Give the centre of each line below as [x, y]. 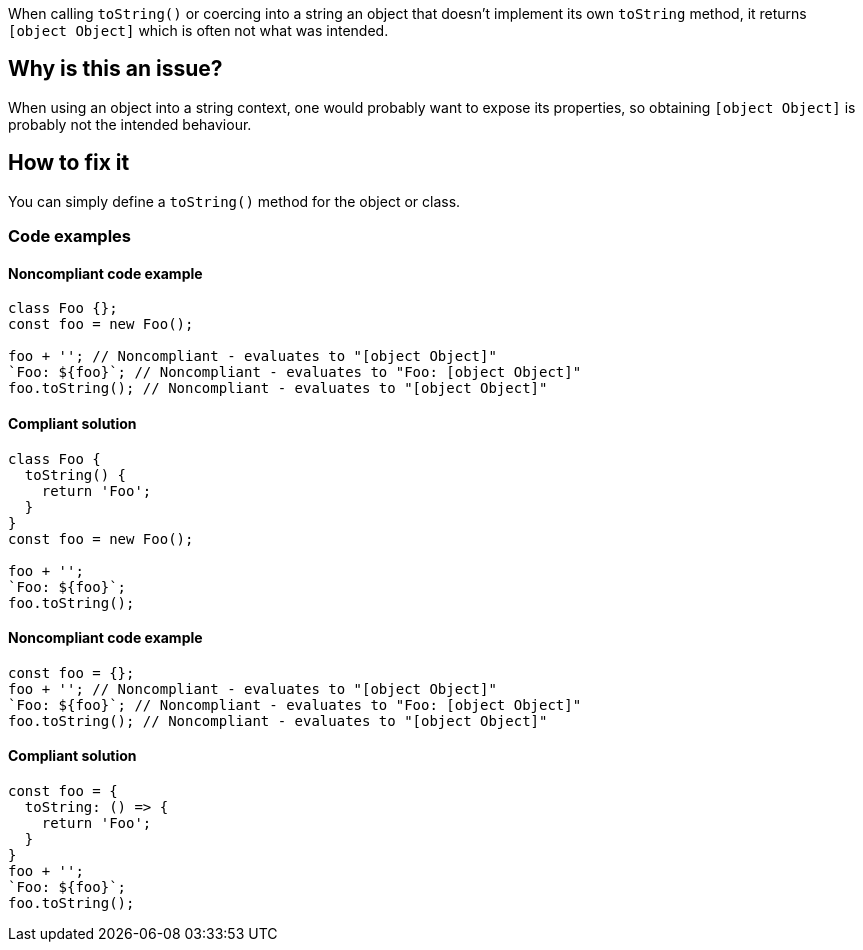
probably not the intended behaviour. [130, 124]
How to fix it [69, 163]
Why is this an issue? [115, 69]
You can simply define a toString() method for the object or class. [234, 201]
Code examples [70, 236]
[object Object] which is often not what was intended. [198, 30]
